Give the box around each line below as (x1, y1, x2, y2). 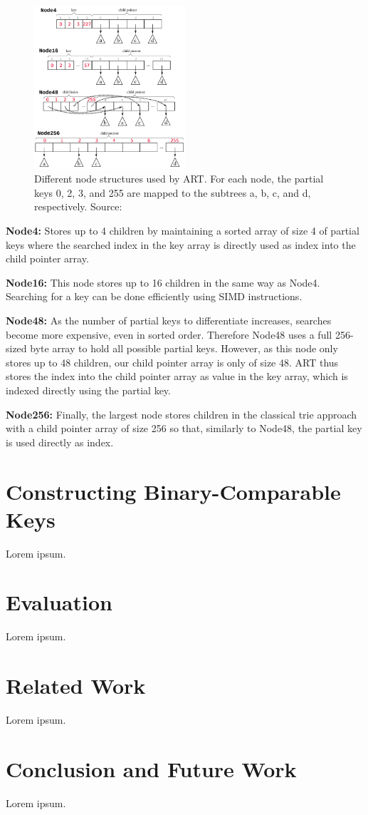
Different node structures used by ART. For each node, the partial (34, 171, 324, 186)
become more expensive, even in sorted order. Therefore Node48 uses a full (6, 327, 332, 342)
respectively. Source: (34, 199, 122, 214)
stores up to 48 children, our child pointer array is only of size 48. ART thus (6, 354, 339, 369)
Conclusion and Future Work (6, 754, 297, 783)
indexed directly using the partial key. (6, 382, 171, 397)
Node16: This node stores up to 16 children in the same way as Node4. (6, 275, 320, 289)
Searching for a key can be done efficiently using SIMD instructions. (6, 289, 303, 304)
